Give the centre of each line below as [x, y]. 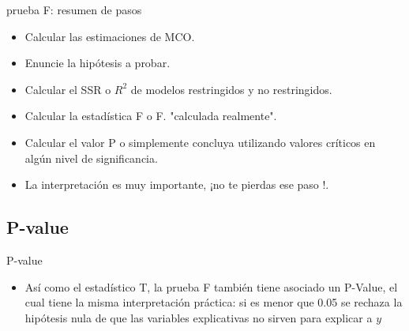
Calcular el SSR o [68, 89]
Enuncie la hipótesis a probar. [98, 63]
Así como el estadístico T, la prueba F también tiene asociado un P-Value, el [211, 286]
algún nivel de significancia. [91, 158]
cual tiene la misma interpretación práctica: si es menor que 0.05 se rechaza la [214, 302]
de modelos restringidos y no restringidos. [231, 89]
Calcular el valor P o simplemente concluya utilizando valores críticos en [200, 142]
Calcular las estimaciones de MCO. [110, 36]
